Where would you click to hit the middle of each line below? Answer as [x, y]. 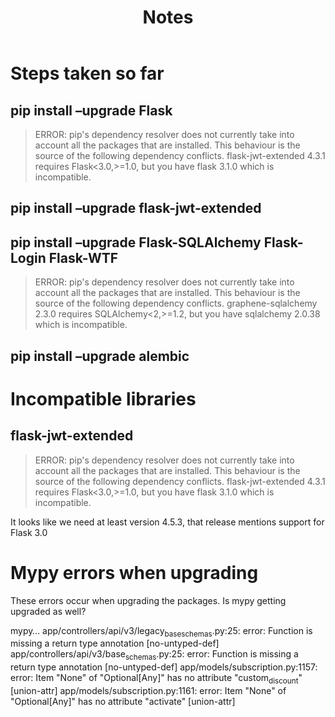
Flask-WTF [83, 257]
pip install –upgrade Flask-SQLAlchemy [136, 242]
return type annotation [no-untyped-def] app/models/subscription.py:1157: [164, 667]
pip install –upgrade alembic [100, 356]
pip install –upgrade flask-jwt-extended [136, 208]
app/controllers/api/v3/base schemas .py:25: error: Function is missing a [154, 655]
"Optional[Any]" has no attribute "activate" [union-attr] [123, 701]
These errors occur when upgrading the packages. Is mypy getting [148, 600]
